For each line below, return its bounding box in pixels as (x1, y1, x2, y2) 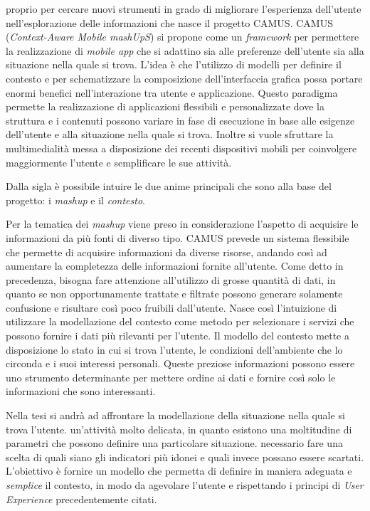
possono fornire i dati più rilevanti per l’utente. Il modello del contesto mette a (6, 328, 349, 343)
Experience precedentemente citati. (6, 491, 157, 506)
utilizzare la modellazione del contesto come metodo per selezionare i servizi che (6, 314, 354, 329)
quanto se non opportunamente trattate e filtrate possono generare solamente (6, 286, 343, 301)
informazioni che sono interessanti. (6, 384, 156, 399)
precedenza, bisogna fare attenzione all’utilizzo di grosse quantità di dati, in (6, 272, 336, 287)
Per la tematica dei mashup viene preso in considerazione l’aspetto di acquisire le (6, 216, 359, 231)
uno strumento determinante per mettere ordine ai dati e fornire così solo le (6, 369, 336, 384)
